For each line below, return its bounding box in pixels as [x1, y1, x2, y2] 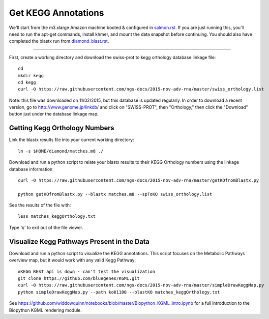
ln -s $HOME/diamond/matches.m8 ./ [18, 148, 104, 154]
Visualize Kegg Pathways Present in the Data [9, 237, 150, 246]
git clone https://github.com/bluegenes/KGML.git [18, 275, 140, 281]
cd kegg [18, 79, 36, 85]
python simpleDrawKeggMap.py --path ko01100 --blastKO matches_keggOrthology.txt [18, 289, 220, 295]
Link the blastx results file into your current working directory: [9, 137, 134, 143]
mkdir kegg [18, 73, 44, 78]
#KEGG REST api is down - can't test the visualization [18, 268, 155, 274]
